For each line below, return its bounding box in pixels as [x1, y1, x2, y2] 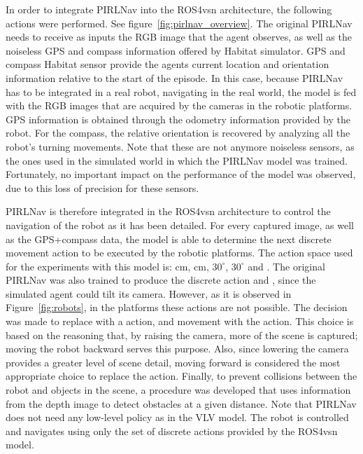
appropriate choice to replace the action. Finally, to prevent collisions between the [6, 369, 357, 383]
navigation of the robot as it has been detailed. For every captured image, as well [6, 217, 354, 232]
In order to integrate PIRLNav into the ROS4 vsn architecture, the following [6, 2, 332, 16]
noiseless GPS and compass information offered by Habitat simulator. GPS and [6, 43, 346, 57]
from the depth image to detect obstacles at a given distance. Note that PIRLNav [6, 396, 357, 411]
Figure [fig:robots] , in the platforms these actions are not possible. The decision [6, 300, 348, 315]
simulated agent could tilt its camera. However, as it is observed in [6, 286, 292, 301]
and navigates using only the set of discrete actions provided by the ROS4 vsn [6, 423, 338, 438]
